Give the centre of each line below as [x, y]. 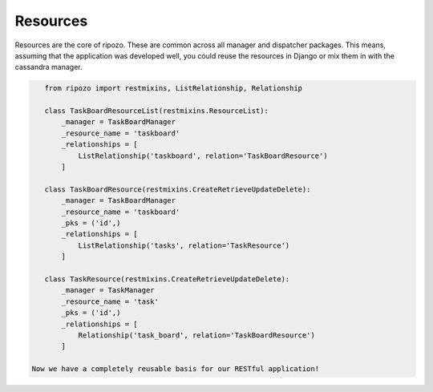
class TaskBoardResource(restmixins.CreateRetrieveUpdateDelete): [178, 189]
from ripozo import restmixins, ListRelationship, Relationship [174, 89]
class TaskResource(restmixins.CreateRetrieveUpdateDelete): [167, 279]
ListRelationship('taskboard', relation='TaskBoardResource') [203, 156]
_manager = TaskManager [108, 290]
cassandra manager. [49, 67]
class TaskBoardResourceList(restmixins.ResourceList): [156, 111]
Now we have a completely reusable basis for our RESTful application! [176, 369]
